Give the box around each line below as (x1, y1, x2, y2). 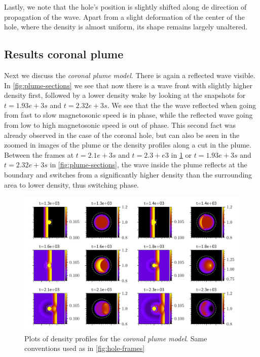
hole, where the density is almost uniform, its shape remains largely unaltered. (4, 21, 248, 32)
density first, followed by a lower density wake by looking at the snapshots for (4, 90, 246, 100)
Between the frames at (4, 149, 74, 160)
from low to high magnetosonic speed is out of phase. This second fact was (4, 119, 236, 130)
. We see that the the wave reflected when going (107, 99, 256, 110)
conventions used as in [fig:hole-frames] (24, 343, 145, 353)
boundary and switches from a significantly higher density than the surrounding (4, 169, 252, 180)
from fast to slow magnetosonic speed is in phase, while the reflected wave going (4, 110, 253, 120)
